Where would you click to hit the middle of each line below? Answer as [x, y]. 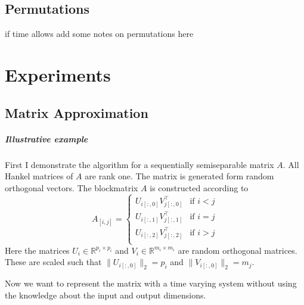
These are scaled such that [53, 262]
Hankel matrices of [39, 176]
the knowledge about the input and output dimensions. [106, 295]
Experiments [58, 74]
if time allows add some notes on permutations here [99, 34]
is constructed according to [199, 187]
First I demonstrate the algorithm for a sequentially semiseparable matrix [139, 164]
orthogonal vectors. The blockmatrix [72, 187]
